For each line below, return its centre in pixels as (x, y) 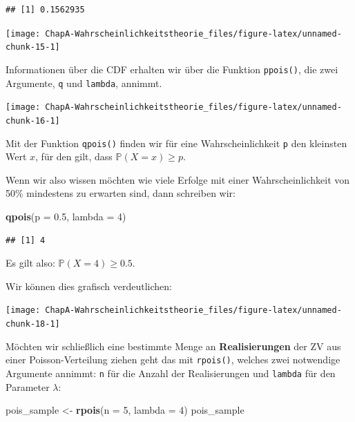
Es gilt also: (30, 263)
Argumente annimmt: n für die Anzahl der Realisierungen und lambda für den (171, 373)
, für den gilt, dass (74, 156)
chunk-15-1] (33, 47)
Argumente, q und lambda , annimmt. (84, 83)
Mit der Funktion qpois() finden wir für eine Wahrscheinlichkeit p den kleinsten (176, 143)
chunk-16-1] (33, 121)
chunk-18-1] (33, 324)
